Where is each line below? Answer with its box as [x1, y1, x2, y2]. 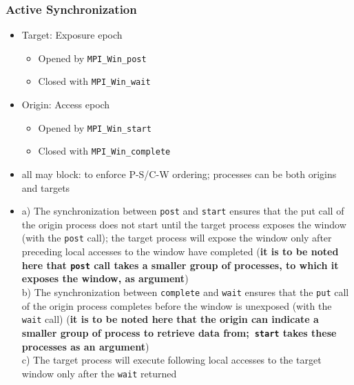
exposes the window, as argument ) [21, 271, 189, 286]
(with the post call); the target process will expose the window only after [21, 230, 332, 245]
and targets [21, 180, 70, 195]
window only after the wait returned [21, 366, 177, 380]
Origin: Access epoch [21, 97, 110, 112]
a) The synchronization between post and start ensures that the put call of [21, 204, 344, 218]
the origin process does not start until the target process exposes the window [21, 217, 346, 231]
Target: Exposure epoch [21, 28, 123, 42]
